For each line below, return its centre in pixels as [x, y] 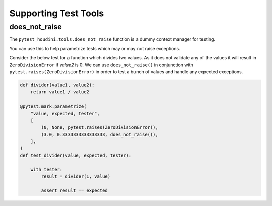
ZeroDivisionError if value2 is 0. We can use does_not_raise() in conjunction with [101, 65]
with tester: [47, 169]
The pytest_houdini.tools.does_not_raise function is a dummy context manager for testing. [112, 39]
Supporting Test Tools [57, 13]
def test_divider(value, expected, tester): [76, 155]
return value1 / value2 [60, 92]
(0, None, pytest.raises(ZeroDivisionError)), [99, 127]
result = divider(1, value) [76, 177]
